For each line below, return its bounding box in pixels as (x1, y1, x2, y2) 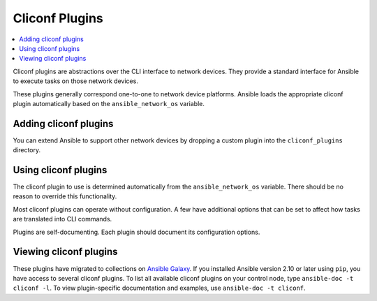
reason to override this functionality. (13, 192, 117, 200)
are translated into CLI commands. (13, 215, 112, 223)
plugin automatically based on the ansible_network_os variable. (13, 99, 205, 108)
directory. (13, 146, 41, 154)
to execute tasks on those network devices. (13, 77, 139, 85)
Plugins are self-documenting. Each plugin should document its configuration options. (13, 228, 260, 236)
